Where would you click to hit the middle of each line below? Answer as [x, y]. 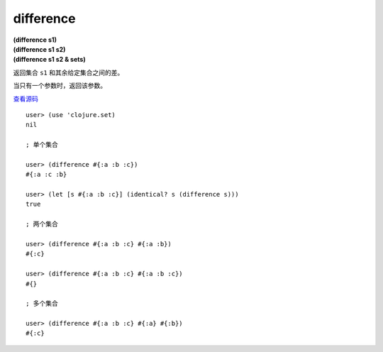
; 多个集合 [42, 304]
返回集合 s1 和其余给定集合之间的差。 [68, 72]
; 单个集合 [42, 145]
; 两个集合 [42, 224]
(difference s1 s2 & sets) [49, 60]
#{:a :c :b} [46, 175]
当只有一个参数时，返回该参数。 [60, 86]
